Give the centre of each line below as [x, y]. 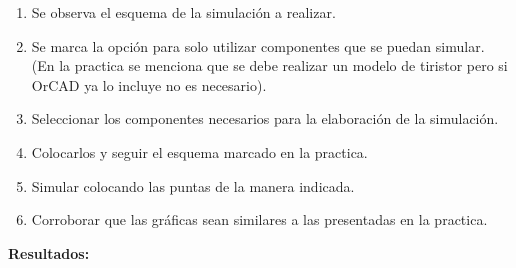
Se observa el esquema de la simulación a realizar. [183, 12]
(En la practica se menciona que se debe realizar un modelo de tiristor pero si [269, 65]
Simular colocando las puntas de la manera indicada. [193, 185]
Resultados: [49, 252]
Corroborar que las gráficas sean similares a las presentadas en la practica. [259, 219]
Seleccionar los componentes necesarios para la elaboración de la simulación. [265, 118]
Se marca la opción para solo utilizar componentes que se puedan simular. [258, 45]
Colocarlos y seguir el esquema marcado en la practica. [199, 151]
